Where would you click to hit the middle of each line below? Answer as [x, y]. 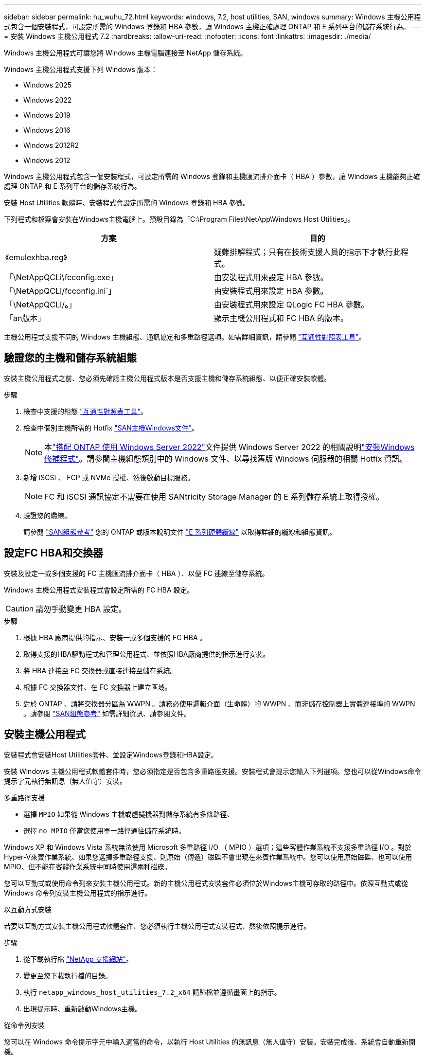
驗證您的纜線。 [47, 515]
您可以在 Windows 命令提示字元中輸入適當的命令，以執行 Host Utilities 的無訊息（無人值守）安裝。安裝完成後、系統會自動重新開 [210, 1041]
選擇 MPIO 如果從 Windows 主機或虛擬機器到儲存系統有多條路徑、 [129, 814]
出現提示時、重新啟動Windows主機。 [83, 1008]
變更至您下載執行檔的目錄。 [68, 975]
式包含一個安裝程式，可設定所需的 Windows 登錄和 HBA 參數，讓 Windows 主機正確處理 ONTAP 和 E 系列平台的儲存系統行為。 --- [213, 27]
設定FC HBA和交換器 [54, 553]
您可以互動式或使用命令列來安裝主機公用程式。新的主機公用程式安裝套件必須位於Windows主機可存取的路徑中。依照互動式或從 [206, 883]
